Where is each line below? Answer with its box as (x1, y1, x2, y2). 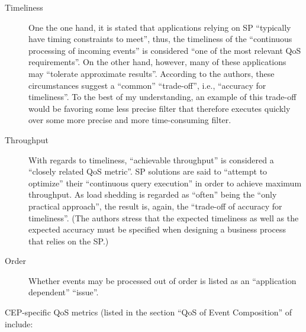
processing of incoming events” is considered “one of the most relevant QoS (28, 44, 301, 56)
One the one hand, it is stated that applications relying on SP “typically (28, 21, 291, 33)
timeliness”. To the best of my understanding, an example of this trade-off (28, 91, 297, 103)
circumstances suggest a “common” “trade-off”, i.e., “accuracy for (28, 79, 266, 91)
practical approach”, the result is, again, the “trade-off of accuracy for (28, 199, 282, 212)
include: (5, 317, 33, 330)
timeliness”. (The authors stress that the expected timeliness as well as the (28, 211, 299, 224)
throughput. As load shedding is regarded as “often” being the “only (28, 188, 277, 201)
